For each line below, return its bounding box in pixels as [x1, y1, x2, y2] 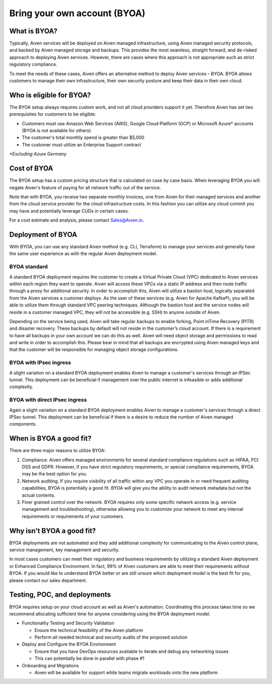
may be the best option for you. [22, 471, 88, 477]
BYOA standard [9, 263, 48, 270]
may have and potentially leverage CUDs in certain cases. [9, 207, 129, 214]
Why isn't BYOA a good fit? [9, 527, 96, 535]
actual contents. [22, 492, 55, 498]
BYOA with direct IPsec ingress [9, 396, 87, 403]
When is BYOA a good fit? [9, 434, 92, 443]
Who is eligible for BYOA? [9, 91, 91, 99]
